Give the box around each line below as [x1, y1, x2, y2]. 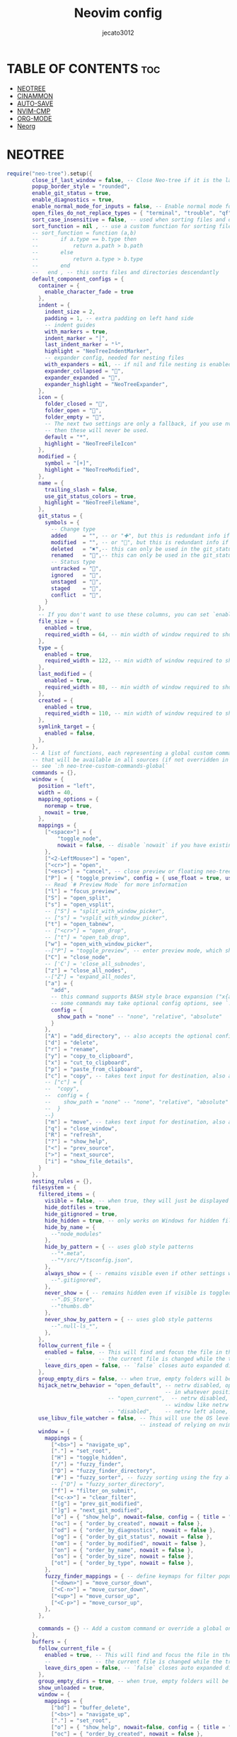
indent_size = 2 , [44, 308, 96, 315]
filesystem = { [32, 1184, 77, 1192]
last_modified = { [37, 671, 93, 678]
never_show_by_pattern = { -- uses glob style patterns [44, 1316, 213, 1323]
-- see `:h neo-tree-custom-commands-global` [32, 763, 169, 770]
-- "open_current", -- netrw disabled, [108, 1395, 229, 1402]
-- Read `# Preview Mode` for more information [44, 881, 188, 888]
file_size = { [37, 618, 80, 625]
